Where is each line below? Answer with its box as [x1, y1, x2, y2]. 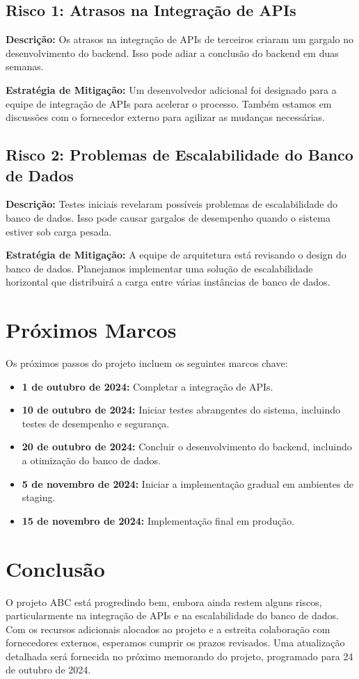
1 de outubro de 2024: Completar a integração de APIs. [22, 379, 273, 393]
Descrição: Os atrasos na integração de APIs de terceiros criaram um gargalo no [6, 32, 354, 47]
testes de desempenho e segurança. [22, 416, 170, 430]
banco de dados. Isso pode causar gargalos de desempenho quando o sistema [6, 210, 330, 224]
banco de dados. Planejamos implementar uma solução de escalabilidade [6, 261, 313, 275]
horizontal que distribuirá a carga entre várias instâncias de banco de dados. [6, 275, 330, 289]
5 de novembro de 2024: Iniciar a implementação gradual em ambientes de [22, 476, 354, 491]
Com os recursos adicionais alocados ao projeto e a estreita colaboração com [6, 621, 330, 636]
